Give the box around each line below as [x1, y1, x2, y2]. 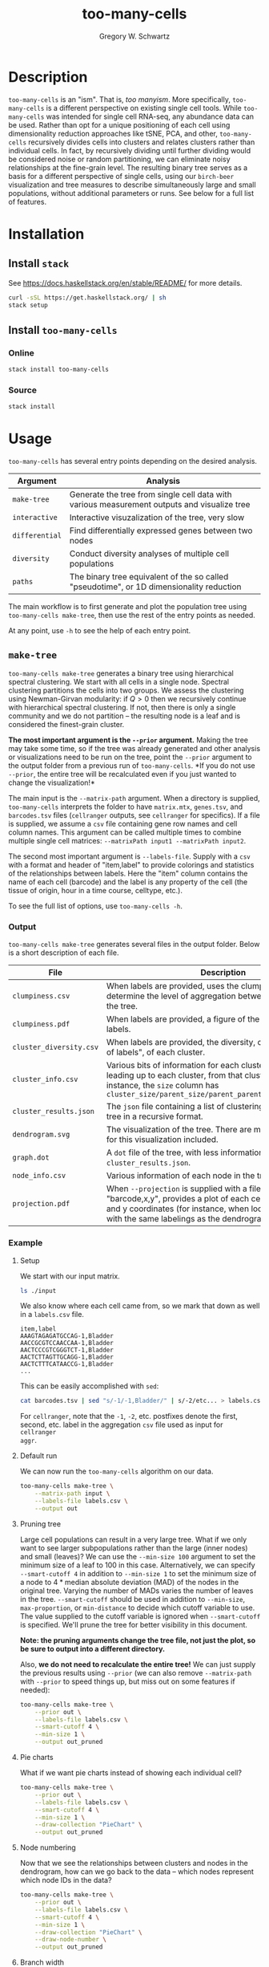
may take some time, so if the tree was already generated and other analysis [8, 743, 261, 753]
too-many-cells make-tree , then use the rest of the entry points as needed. [8, 611, 256, 620]
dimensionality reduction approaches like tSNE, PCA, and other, [8, 128, 218, 138]
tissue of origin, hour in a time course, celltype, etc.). [8, 885, 183, 895]
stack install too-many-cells [8, 366, 110, 374]
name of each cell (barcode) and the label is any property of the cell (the [8, 876, 248, 887]
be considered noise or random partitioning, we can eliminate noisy [8, 154, 231, 164]
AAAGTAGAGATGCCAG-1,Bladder [19, 1332, 114, 1340]
